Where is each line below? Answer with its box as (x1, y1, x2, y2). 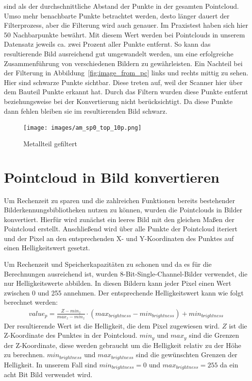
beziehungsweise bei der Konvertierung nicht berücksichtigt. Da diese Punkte (4, 96, 233, 106)
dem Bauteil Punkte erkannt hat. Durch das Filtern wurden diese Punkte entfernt (4, 87, 248, 97)
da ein (220, 359, 238, 369)
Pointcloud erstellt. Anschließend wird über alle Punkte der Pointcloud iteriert (4, 224, 237, 234)
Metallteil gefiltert (23, 138, 77, 148)
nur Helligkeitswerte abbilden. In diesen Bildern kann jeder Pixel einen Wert (4, 278, 232, 288)
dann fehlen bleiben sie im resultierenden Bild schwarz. (4, 105, 168, 116)
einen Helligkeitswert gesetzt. (4, 242, 90, 253)
